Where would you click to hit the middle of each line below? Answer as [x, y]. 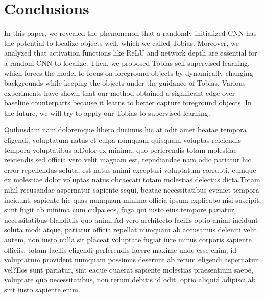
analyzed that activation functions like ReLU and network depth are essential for [131, 53]
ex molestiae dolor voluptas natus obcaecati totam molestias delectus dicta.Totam [132, 180]
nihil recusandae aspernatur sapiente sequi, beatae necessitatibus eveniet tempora [132, 190]
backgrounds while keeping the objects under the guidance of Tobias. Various [125, 83]
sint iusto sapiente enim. [42, 289]
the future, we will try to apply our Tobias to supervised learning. [107, 112]
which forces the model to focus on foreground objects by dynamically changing [129, 73]
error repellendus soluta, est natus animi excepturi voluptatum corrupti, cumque [130, 169]
